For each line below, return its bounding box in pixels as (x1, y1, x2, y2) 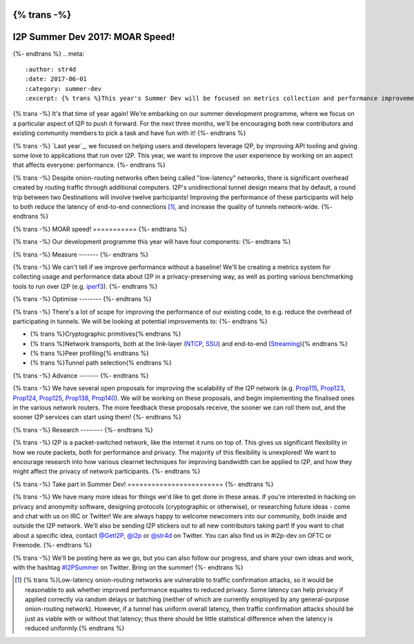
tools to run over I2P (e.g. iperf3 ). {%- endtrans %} (12, 282, 158, 290)
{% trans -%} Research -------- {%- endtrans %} (12, 425, 153, 434)
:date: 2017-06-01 (25, 75, 88, 83)
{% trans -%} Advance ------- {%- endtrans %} (12, 371, 149, 379)
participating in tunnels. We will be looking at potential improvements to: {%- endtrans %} (12, 317, 268, 325)
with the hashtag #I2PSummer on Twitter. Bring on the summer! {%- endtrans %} (12, 563, 244, 572)
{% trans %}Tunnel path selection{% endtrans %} (30, 359, 172, 367)
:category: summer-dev (25, 85, 102, 92)
